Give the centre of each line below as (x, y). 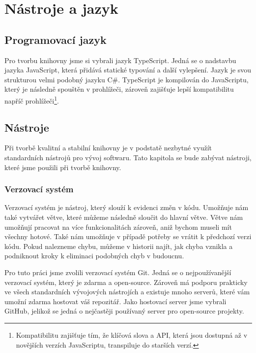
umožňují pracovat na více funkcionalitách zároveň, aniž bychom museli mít (118, 227)
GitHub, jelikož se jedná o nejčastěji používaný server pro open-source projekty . (124, 311)
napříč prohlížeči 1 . (32, 100)
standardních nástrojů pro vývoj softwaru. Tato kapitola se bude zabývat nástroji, (128, 157)
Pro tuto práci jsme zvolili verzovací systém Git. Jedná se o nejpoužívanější (118, 272)
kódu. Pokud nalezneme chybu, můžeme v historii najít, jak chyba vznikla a (119, 246)
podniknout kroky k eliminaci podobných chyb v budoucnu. (94, 256)
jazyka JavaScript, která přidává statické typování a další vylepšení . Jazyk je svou (128, 70)
